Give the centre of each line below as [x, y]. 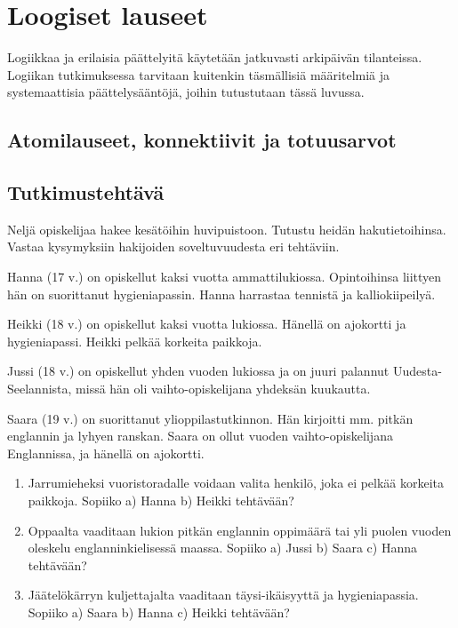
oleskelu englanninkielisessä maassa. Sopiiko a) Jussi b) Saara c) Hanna [222, 548]
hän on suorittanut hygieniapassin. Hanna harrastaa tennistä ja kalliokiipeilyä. [221, 294]
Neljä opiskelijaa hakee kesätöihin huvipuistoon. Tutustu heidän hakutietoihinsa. [227, 229]
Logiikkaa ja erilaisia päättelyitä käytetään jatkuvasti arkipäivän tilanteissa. [215, 57]
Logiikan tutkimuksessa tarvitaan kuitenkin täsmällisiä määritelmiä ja [199, 74]
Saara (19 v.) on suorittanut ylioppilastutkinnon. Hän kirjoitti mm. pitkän [210, 418]
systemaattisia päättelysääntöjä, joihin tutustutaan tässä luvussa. [186, 92]
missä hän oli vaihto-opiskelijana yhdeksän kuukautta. [223, 389]
